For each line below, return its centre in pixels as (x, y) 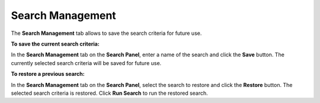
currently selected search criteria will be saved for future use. (86, 63)
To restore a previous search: (48, 74)
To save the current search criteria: (55, 44)
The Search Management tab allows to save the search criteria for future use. (106, 33)
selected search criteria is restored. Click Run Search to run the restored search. (110, 93)
